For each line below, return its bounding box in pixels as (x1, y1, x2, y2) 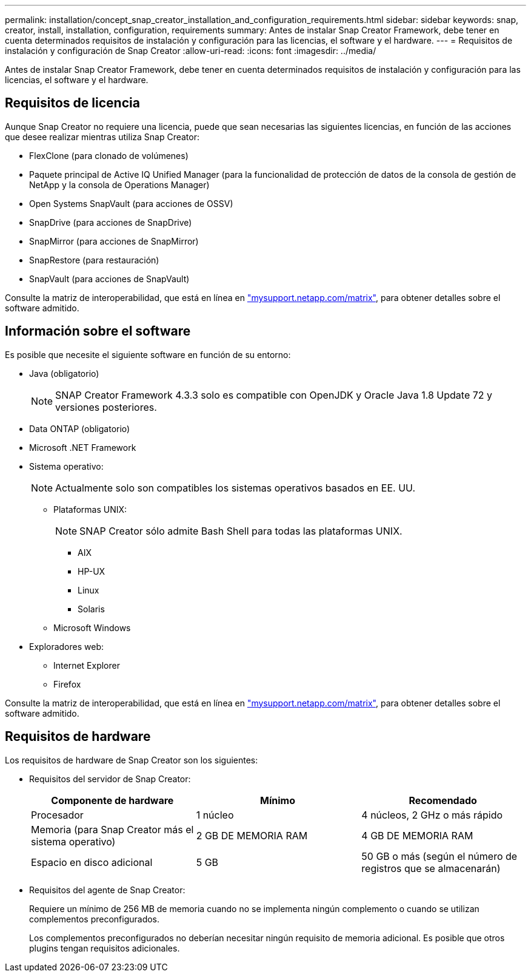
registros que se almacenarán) (361, 862, 501, 874)
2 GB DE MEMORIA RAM (196, 829, 308, 842)
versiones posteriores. (55, 401, 157, 413)
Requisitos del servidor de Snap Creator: (29, 773, 191, 784)
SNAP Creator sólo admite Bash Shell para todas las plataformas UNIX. (79, 524, 402, 537)
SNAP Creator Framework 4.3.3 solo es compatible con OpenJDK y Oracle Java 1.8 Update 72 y (55, 388, 493, 401)
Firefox (53, 678, 81, 689)
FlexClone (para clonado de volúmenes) (29, 150, 189, 161)
